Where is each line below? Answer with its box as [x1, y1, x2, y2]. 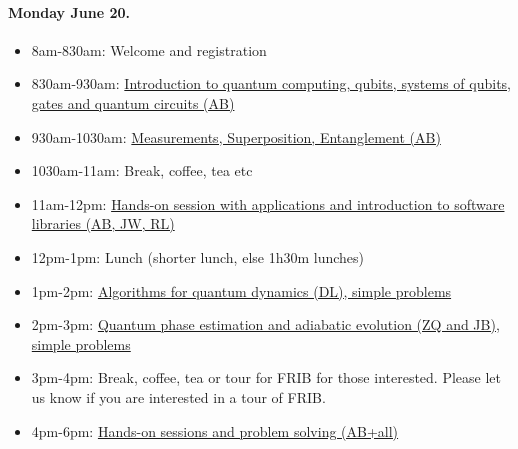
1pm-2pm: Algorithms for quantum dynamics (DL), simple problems [31, 280, 452, 301]
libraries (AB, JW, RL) [31, 213, 175, 234]
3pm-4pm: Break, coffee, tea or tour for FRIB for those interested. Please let [31, 367, 502, 388]
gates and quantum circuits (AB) [31, 92, 235, 113]
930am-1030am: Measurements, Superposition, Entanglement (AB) [31, 126, 441, 147]
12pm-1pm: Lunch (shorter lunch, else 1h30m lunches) [31, 246, 365, 267]
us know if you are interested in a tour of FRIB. [31, 386, 326, 407]
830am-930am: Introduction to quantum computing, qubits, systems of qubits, [31, 73, 511, 94]
